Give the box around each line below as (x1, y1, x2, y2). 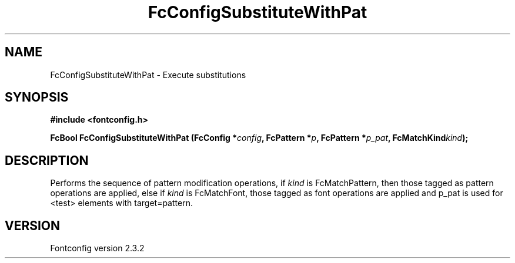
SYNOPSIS (5, 90, 69, 105)
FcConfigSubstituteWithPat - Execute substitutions (50, 69, 246, 80)
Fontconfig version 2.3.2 (50, 243, 145, 254)
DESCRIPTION (5, 153, 89, 168)
